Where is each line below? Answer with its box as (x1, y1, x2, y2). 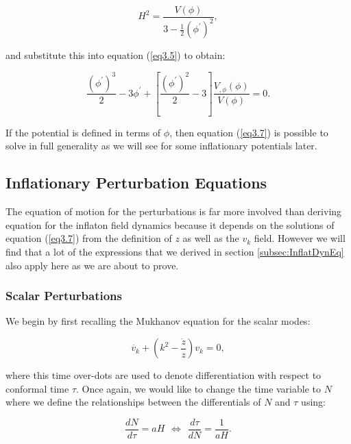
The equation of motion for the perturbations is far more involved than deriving (5, 204, 342, 219)
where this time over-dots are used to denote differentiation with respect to (5, 368, 322, 382)
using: (301, 395, 326, 409)
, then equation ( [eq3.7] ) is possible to (169, 125, 328, 139)
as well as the (182, 231, 239, 245)
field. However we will (254, 231, 346, 245)
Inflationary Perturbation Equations (5, 172, 267, 193)
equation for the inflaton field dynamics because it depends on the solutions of (5, 217, 335, 232)
